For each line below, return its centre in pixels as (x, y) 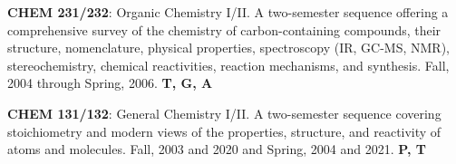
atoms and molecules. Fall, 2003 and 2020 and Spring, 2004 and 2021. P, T (217, 149)
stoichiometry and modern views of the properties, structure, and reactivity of (224, 131)
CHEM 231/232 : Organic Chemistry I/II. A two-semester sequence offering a (228, 12)
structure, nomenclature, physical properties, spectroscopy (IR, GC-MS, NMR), (229, 48)
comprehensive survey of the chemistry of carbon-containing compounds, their (224, 29)
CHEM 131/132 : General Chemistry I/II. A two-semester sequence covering (224, 113)
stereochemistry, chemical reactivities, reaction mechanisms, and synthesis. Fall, (228, 65)
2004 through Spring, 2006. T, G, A (110, 83)
